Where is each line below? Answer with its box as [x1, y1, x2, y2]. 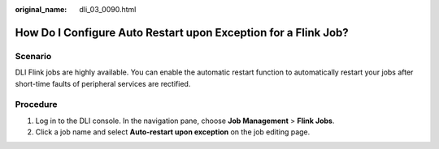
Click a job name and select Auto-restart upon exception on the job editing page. [35, 127, 311, 137]
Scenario [15, 50, 52, 62]
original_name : [15, 5, 67, 14]
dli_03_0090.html [79, 5, 137, 14]
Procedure [15, 99, 58, 110]
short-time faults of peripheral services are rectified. [15, 79, 191, 88]
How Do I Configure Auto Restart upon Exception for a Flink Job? [15, 25, 349, 40]
